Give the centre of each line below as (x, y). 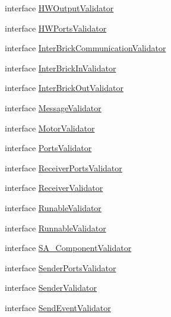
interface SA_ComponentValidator (68, 248)
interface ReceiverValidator (54, 188)
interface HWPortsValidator (56, 28)
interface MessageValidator (53, 107)
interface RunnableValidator (56, 227)
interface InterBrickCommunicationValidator (85, 48)
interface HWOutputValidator (59, 8)
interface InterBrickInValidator (61, 68)
